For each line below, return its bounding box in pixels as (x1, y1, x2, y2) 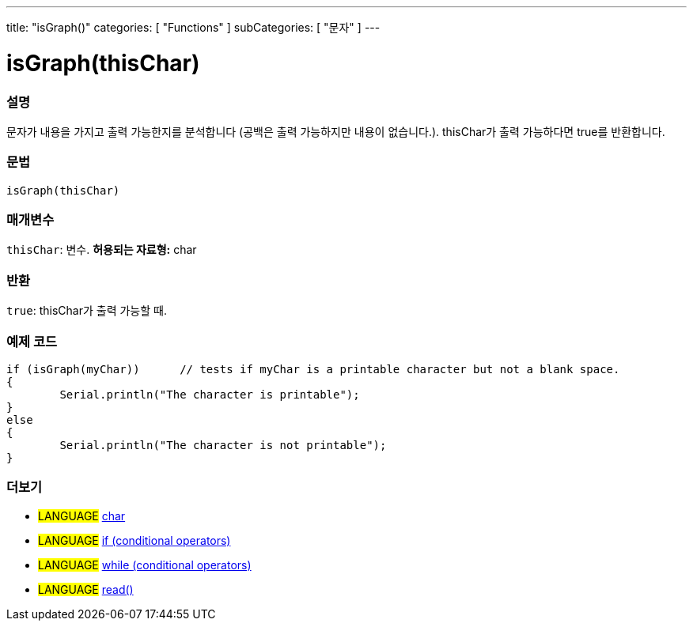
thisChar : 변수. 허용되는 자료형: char (6, 243, 197, 257)
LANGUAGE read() (38, 582, 134, 596)
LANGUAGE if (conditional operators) (38, 533, 231, 547)
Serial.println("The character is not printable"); (59, 438, 387, 451)
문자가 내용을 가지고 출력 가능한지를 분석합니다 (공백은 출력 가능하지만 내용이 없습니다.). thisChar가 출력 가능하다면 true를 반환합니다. (6, 124, 665, 138)
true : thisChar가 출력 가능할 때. (6, 304, 167, 318)
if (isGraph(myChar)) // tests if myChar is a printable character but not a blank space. (6, 362, 620, 376)
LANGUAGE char (38, 508, 126, 523)
